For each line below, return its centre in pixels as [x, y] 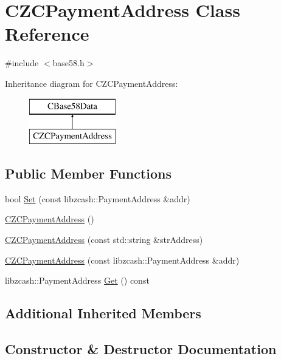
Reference [47, 34]
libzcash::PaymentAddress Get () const [77, 280]
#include [22, 63]
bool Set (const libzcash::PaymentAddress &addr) [98, 198]
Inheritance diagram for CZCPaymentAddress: [92, 83]
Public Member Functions [88, 173]
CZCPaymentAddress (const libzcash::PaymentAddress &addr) [122, 260]
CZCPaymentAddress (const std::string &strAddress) [104, 240]
